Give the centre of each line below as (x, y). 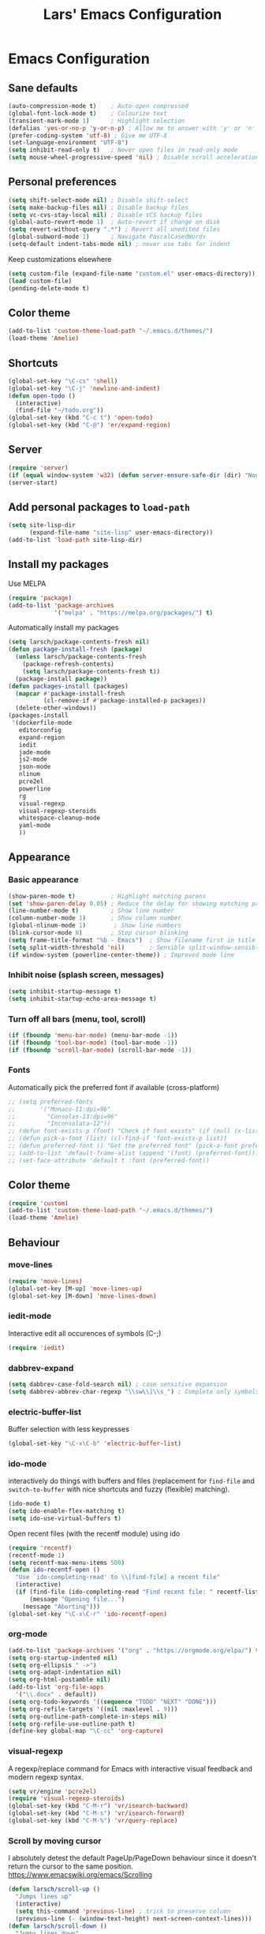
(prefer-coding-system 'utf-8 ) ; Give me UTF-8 (88, 136)
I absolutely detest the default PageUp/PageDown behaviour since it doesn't (132, 1858)
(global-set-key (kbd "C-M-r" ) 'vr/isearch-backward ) (99, 1806)
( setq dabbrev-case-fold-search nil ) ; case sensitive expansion (118, 1384)
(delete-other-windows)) (56, 708)
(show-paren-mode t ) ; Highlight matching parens (107, 896)
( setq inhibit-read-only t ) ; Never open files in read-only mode (123, 150)
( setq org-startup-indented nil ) (63, 1658)
